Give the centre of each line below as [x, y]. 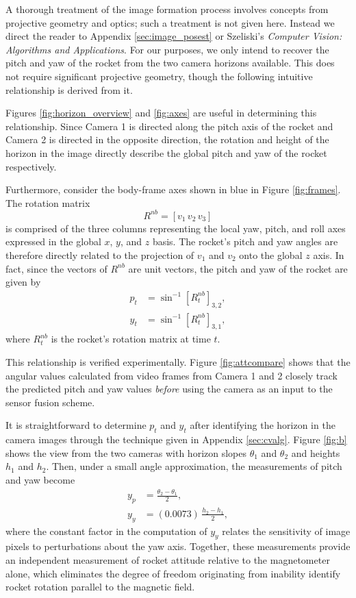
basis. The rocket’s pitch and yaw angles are [245, 241]
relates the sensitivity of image [286, 531]
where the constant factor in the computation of [106, 531]
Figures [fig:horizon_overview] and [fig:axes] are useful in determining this [161, 113]
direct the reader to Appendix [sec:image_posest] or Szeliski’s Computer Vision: [174, 36]
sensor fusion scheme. [50, 402]
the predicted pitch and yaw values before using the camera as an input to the [169, 389]
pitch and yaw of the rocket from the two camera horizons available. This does [170, 63]
